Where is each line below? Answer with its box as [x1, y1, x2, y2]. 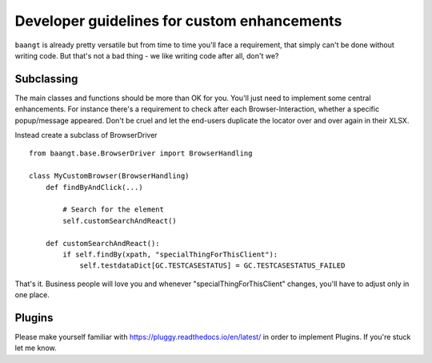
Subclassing [14, 72, 78, 86]
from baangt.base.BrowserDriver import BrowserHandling [29, 149, 253, 158]
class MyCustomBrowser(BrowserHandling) [29, 171, 190, 180]
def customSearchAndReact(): [45, 239, 160, 248]
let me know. [14, 343, 57, 353]
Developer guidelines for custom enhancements [14, 12, 342, 30]
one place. [14, 290, 50, 300]
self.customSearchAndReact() [62, 216, 178, 225]
